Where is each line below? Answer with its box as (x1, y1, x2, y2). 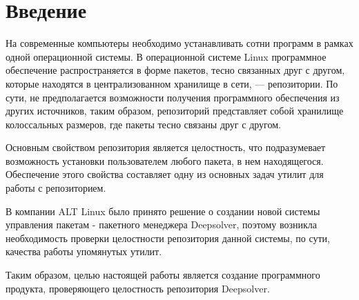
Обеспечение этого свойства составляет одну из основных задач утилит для (6, 167, 324, 181)
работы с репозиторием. (6, 181, 106, 195)
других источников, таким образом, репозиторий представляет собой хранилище (6, 103, 344, 118)
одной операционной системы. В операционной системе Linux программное (6, 49, 327, 63)
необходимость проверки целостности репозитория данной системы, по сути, (6, 230, 330, 245)
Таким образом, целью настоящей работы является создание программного (6, 268, 320, 282)
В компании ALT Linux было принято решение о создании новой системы (6, 203, 320, 218)
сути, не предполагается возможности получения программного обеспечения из (6, 90, 340, 104)
